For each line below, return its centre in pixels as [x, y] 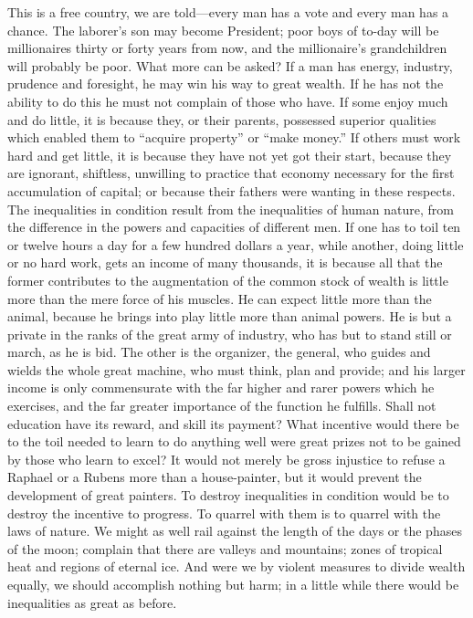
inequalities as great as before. [92, 602]
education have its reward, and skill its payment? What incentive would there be [233, 423]
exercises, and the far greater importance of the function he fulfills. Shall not [222, 406]
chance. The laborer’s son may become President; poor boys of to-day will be [223, 30]
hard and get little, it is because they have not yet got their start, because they [230, 155]
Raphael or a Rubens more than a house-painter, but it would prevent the [215, 477]
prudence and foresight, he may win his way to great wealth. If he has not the [226, 84]
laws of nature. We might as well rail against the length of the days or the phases [235, 531]
